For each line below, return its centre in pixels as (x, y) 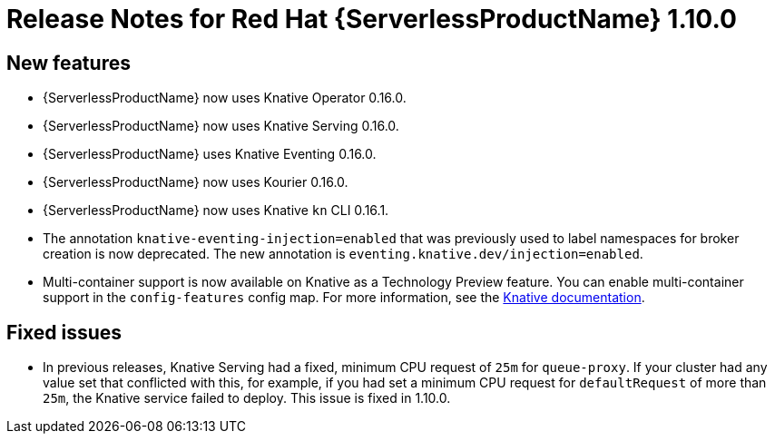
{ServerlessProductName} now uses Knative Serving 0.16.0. (221, 126)
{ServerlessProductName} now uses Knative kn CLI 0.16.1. (216, 211)
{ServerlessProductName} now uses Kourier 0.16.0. (196, 182)
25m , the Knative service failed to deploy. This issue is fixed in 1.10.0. (247, 398)
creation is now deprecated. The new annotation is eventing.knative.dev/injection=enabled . (343, 254)
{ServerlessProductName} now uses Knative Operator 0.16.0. (225, 98)
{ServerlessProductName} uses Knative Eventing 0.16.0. (210, 154)
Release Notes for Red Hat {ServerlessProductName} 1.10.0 (372, 19)
